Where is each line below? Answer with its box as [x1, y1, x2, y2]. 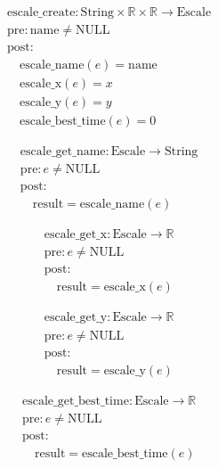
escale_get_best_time [22, 394, 129, 407]
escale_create [7, 6, 76, 20]
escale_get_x [44, 228, 108, 242]
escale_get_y [44, 311, 108, 324]
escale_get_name [20, 145, 106, 159]
